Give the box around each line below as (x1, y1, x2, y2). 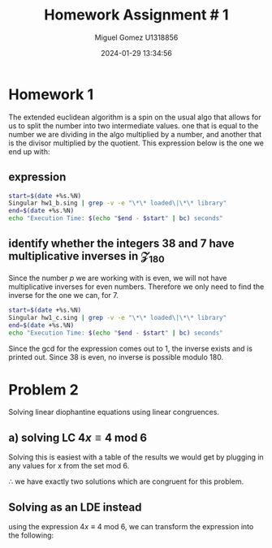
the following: (8, 530, 54, 541)
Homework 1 (8, 85, 94, 103)
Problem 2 (8, 380, 79, 399)
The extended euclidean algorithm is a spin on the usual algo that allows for (8, 112, 261, 122)
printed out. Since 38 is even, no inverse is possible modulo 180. (8, 352, 224, 362)
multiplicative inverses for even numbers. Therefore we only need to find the (8, 282, 265, 291)
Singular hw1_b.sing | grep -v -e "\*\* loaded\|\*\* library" (8, 199, 227, 208)
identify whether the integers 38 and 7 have (8, 237, 235, 251)
